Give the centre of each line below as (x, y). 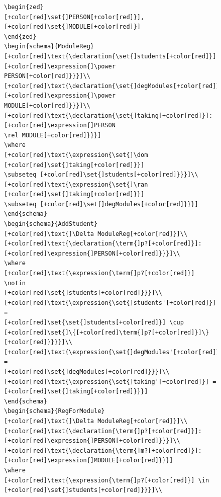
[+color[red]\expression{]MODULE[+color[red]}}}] (89, 461)
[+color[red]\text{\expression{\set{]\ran (76, 184)
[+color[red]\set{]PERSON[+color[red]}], (74, 17)
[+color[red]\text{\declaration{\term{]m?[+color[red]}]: (103, 450)
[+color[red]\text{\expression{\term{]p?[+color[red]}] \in (107, 480)
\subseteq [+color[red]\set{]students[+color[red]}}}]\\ (101, 175)
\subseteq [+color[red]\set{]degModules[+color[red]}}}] (101, 204)
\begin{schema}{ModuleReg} (49, 47)
